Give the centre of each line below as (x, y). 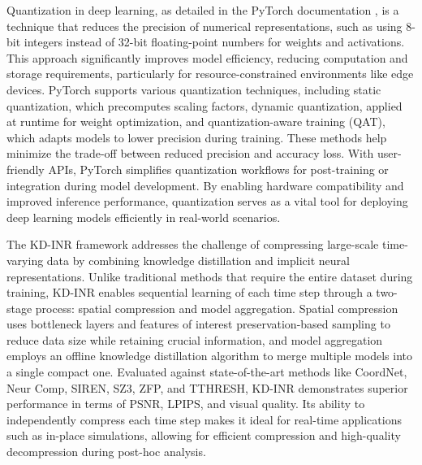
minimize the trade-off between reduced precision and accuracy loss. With (190, 153)
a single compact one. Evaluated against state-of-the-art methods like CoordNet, (207, 372)
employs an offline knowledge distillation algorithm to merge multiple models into (210, 356)
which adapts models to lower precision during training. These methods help (197, 137)
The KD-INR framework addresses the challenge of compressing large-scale (193, 244)
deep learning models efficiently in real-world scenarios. (144, 217)
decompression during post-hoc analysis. (106, 452)
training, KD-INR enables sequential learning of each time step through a (189, 292)
